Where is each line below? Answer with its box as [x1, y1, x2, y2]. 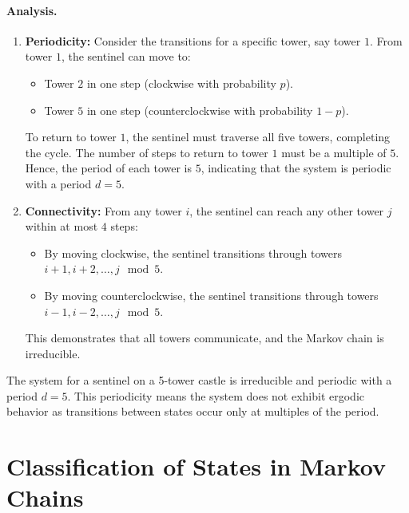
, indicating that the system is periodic [201, 160, 391, 176]
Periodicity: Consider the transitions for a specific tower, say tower [25, 32, 361, 49]
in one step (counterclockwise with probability [86, 101, 313, 118]
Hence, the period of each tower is [25, 160, 192, 176]
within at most [25, 218, 98, 235]
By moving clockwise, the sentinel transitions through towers [44, 244, 343, 261]
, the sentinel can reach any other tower [189, 202, 384, 219]
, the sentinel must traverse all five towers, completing [125, 128, 391, 145]
